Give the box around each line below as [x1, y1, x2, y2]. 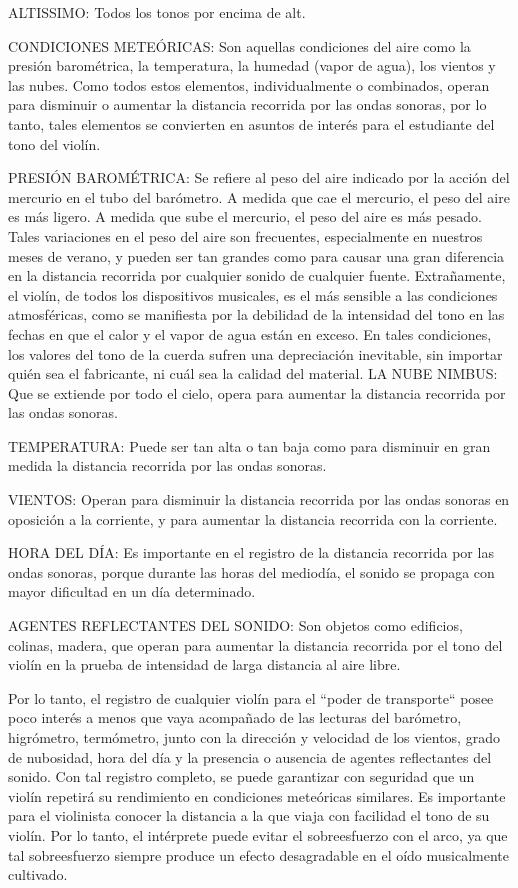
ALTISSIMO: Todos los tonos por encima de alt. [8, 2, 306, 22]
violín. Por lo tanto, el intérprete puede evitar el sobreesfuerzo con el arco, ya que [8, 824, 508, 845]
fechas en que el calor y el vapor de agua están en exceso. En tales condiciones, [8, 323, 492, 344]
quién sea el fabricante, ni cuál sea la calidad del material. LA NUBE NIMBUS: [8, 363, 498, 384]
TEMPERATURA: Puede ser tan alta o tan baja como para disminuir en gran [8, 435, 491, 456]
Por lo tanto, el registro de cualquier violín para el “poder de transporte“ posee [8, 687, 494, 708]
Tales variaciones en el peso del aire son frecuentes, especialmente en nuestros [8, 225, 483, 246]
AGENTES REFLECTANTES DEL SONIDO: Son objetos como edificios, [8, 615, 463, 636]
